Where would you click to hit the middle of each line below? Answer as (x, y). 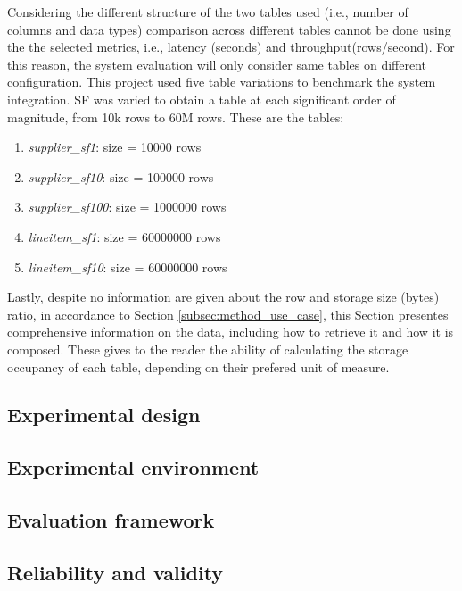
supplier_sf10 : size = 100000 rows (121, 176)
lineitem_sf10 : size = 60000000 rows (128, 266)
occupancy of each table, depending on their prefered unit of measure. (198, 366)
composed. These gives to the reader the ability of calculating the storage (208, 349)
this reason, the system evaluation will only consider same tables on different (217, 64)
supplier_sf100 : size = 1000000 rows (127, 207)
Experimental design (104, 415)
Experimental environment (133, 467)
